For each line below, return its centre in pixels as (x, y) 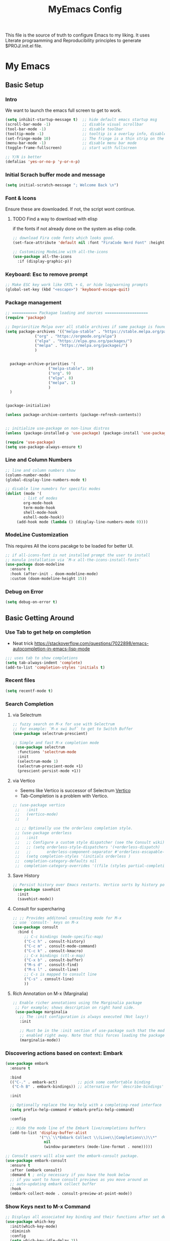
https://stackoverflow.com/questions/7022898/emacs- (92, 643)
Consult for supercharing (39, 908)
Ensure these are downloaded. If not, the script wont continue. (70, 209)
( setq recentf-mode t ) (29, 691)
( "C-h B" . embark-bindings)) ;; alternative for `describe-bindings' (88, 1087)
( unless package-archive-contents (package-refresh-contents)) (73, 415)
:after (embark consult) (36, 1170)
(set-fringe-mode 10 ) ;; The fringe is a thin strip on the (85, 138)
